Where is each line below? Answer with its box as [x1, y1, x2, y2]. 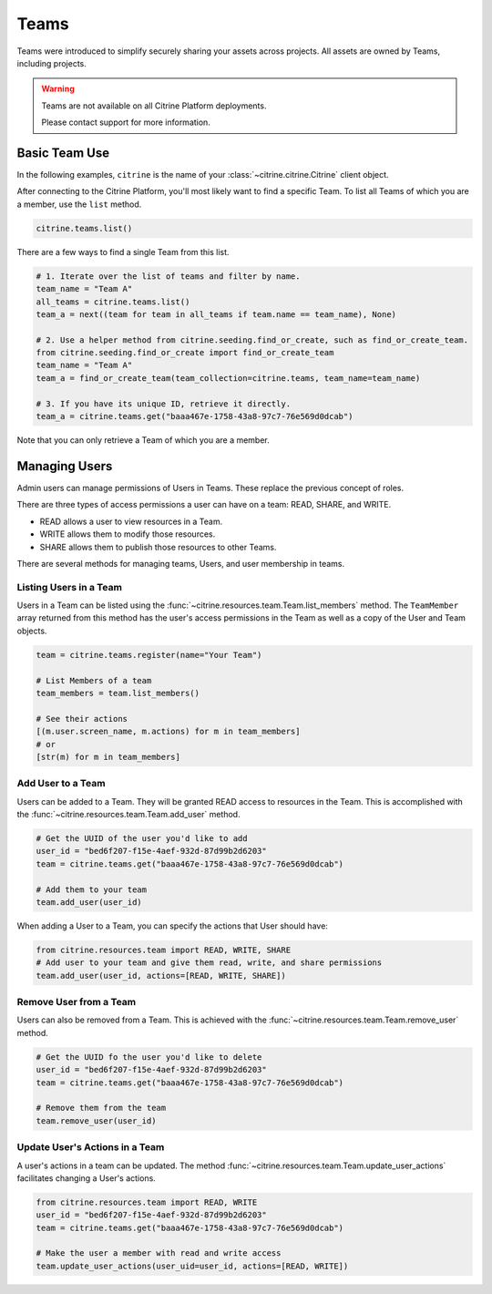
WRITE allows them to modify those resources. [39, 529, 216, 539]
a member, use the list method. [16, 199, 142, 210]
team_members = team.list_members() [36, 688, 200, 698]
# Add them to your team [36, 884, 148, 895]
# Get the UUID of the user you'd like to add [36, 834, 248, 844]
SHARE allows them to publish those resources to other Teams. [39, 541, 277, 552]
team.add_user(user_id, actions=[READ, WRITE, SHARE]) [36, 970, 286, 981]
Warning [41, 83, 75, 95]
